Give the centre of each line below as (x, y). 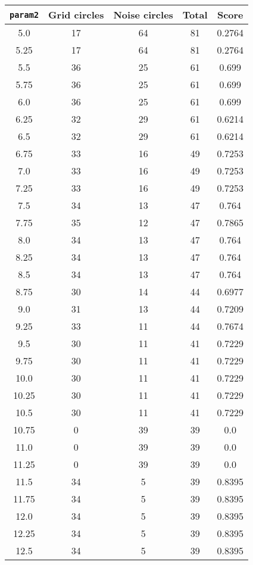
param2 (24, 15)
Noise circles (143, 15)
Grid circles (76, 15)
